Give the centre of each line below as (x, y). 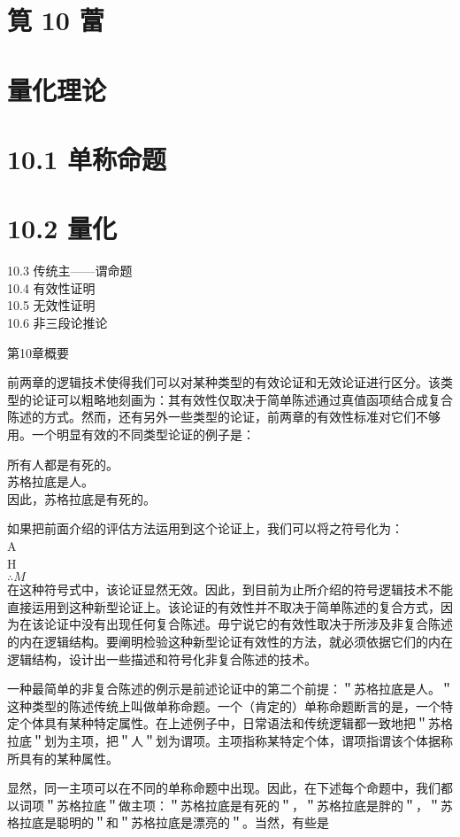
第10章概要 (38, 352)
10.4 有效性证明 (51, 287)
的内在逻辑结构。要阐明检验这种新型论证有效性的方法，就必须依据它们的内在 (230, 641)
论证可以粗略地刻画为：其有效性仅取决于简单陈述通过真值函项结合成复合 (242, 399)
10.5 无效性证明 (51, 305)
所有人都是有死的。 (63, 464)
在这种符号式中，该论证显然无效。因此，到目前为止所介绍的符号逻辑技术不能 (230, 589)
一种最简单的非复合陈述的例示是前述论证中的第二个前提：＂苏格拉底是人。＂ (230, 689)
